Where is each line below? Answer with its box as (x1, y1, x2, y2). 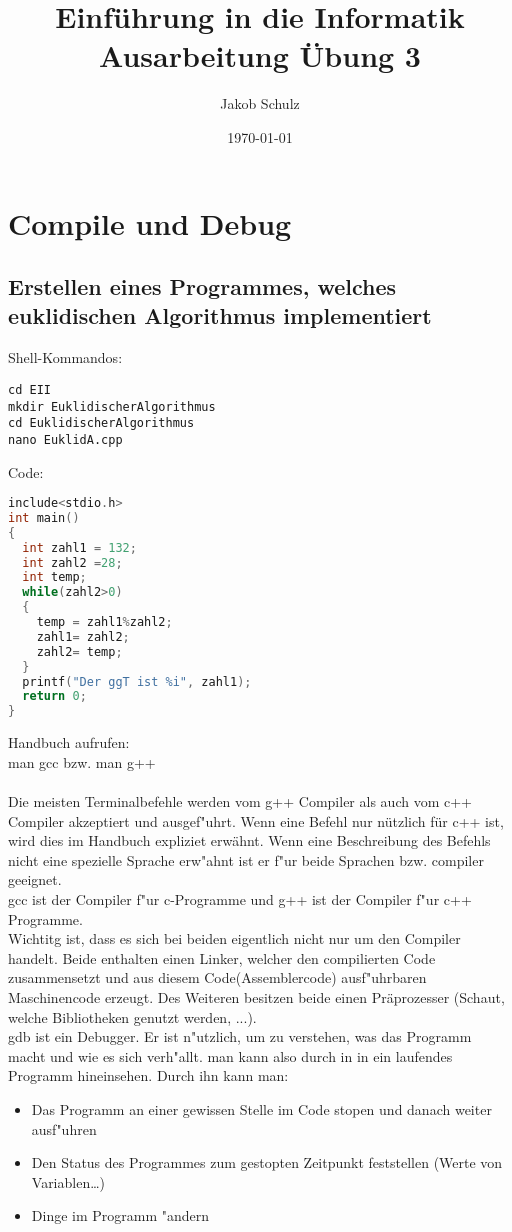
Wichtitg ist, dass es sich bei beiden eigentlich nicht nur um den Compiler (8, 928, 461, 949)
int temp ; (22, 570, 87, 585)
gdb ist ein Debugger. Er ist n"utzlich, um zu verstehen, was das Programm (8, 1026, 472, 1047)
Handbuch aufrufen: (8, 732, 130, 753)
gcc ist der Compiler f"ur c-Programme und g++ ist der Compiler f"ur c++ (8, 888, 472, 909)
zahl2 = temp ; (36, 644, 123, 659)
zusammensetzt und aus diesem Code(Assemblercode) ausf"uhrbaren (8, 967, 427, 988)
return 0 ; (22, 689, 87, 704)
